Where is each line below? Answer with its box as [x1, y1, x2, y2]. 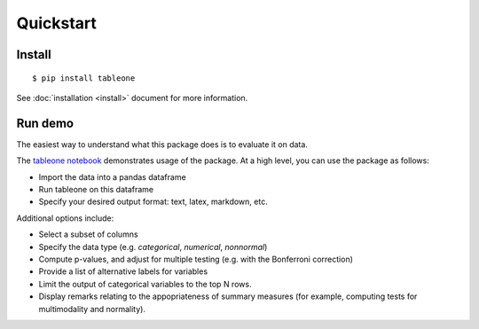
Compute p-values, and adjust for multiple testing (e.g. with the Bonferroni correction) [38, 254, 354, 264]
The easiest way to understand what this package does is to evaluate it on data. [16, 138, 308, 150]
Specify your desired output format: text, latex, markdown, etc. [38, 196, 268, 208]
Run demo [16, 115, 75, 130]
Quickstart [16, 13, 98, 33]
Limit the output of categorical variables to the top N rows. [38, 278, 252, 289]
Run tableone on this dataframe [38, 184, 154, 195]
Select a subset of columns [38, 229, 138, 239]
